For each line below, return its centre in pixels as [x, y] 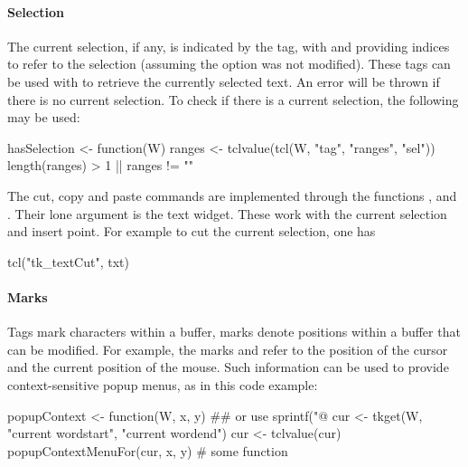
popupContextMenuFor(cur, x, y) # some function [148, 450]
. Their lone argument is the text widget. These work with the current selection [227, 213]
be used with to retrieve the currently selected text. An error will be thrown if [224, 81]
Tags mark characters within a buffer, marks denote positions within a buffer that [234, 332]
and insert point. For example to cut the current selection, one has [192, 231]
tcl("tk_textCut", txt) [68, 261]
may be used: [44, 117]
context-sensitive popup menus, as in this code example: [163, 384]
